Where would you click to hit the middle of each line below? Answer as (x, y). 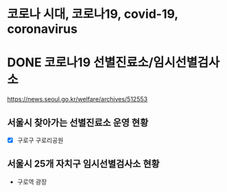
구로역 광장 (32, 182)
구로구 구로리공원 (40, 140)
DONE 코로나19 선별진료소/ (80, 63)
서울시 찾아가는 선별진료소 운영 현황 (78, 122)
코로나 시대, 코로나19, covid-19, (93, 14)
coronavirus (42, 29)
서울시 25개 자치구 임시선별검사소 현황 (83, 164)
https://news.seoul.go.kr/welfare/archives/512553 (77, 99)
